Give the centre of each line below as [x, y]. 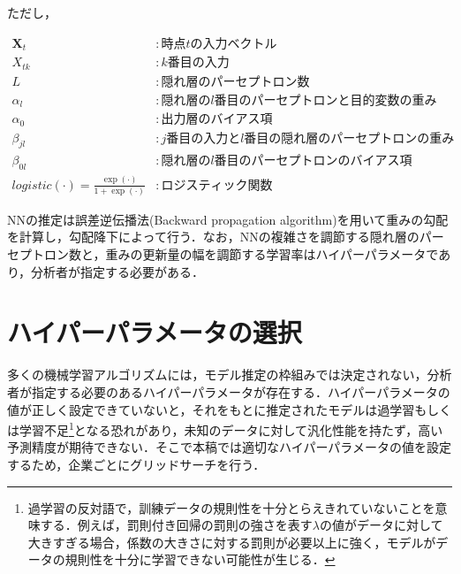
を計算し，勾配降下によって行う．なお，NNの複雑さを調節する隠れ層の [213, 237]
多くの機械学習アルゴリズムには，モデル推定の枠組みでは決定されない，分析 [230, 375]
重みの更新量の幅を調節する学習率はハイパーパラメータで [272, 254]
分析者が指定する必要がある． [118, 271]
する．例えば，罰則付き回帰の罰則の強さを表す [176, 525]
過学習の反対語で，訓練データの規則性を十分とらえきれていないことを [231, 507]
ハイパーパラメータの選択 [155, 332]
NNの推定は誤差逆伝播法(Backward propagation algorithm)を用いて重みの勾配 [228, 219]
